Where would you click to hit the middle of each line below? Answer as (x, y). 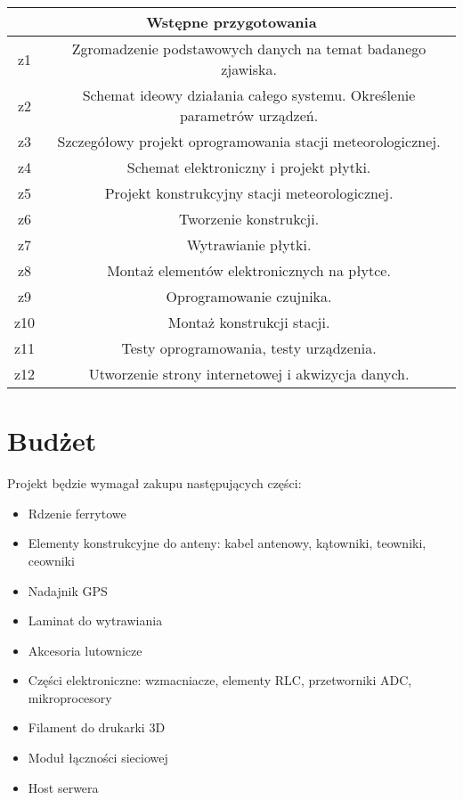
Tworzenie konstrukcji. (249, 219)
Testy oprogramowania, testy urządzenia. (249, 348)
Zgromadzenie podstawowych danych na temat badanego (249, 49)
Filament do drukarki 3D (97, 727)
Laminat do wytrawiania (95, 620)
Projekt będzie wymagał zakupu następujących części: (154, 483)
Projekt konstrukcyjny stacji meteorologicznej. (249, 193)
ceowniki (51, 560)
